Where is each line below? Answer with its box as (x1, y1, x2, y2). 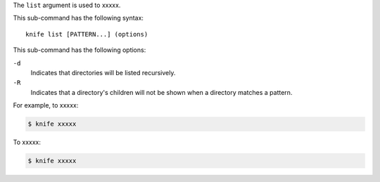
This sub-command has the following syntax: (13, 14, 144, 22)
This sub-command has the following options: (13, 46, 146, 54)
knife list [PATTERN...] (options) (25, 30, 148, 38)
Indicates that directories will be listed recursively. (30, 68, 176, 77)
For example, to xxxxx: (13, 101, 79, 110)
